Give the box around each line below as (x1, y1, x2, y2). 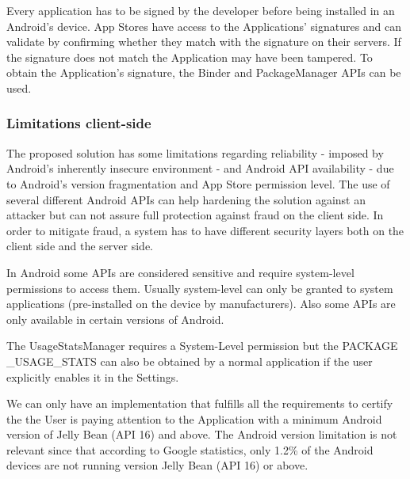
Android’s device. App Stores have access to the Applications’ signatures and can (6, 17, 402, 34)
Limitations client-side (6, 113, 151, 133)
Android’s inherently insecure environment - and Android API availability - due (6, 160, 394, 177)
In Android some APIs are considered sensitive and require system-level (6, 264, 354, 280)
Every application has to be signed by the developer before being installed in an (6, 2, 395, 18)
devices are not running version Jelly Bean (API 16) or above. (6, 457, 308, 473)
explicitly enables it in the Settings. (6, 368, 179, 385)
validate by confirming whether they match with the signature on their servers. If (6, 33, 401, 50)
